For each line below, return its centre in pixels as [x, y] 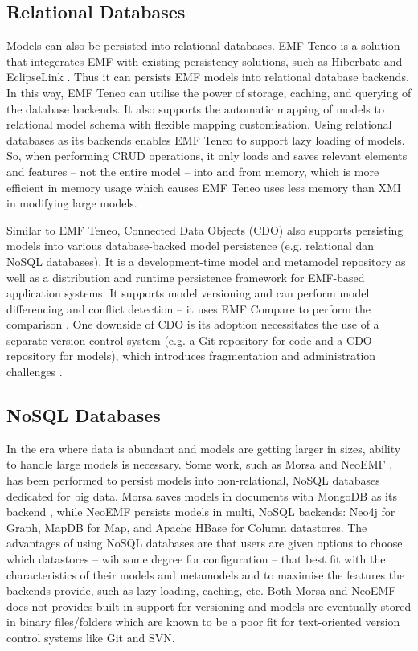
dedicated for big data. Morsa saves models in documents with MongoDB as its [202, 495]
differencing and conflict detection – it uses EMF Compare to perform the [189, 308]
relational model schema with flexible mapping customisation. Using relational [199, 124]
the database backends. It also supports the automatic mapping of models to [195, 108]
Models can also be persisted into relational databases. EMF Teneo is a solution [203, 45]
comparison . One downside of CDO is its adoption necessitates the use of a [193, 324]
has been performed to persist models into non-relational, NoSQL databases [193, 480]
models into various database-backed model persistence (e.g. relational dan [191, 246]
